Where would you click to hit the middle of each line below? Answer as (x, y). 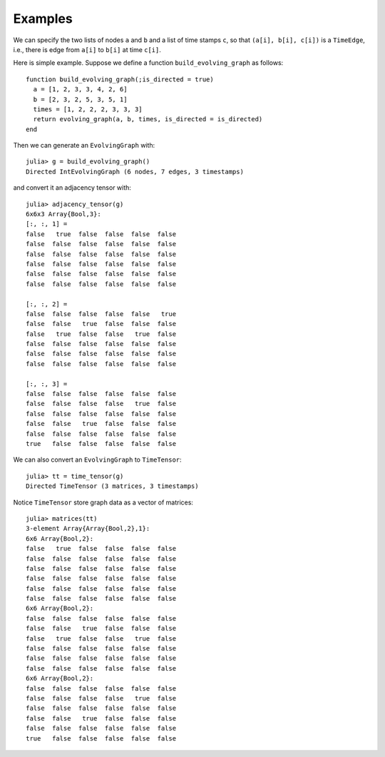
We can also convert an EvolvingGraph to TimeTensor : (97, 459)
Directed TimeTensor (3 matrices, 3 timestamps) (112, 486)
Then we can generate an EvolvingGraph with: (84, 146)
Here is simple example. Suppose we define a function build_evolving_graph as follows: (148, 63)
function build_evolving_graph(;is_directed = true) (120, 79)
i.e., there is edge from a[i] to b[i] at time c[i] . (87, 49)
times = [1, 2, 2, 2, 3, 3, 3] (88, 109)
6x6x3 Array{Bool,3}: (63, 214)
